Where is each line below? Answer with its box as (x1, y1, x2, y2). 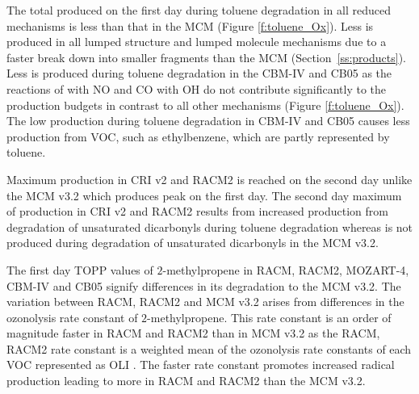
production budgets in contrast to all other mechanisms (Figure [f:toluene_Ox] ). (6, 96, 404, 113)
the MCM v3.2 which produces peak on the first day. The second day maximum (6, 187, 402, 203)
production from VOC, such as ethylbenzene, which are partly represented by (6, 128, 390, 145)
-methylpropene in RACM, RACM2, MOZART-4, (162, 261, 409, 278)
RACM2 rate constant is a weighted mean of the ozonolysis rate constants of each (6, 340, 412, 357)
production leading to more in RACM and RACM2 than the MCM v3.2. (6, 372, 366, 389)
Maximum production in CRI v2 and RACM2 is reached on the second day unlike (6, 170, 413, 187)
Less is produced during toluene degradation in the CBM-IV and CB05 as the (6, 65, 392, 82)
